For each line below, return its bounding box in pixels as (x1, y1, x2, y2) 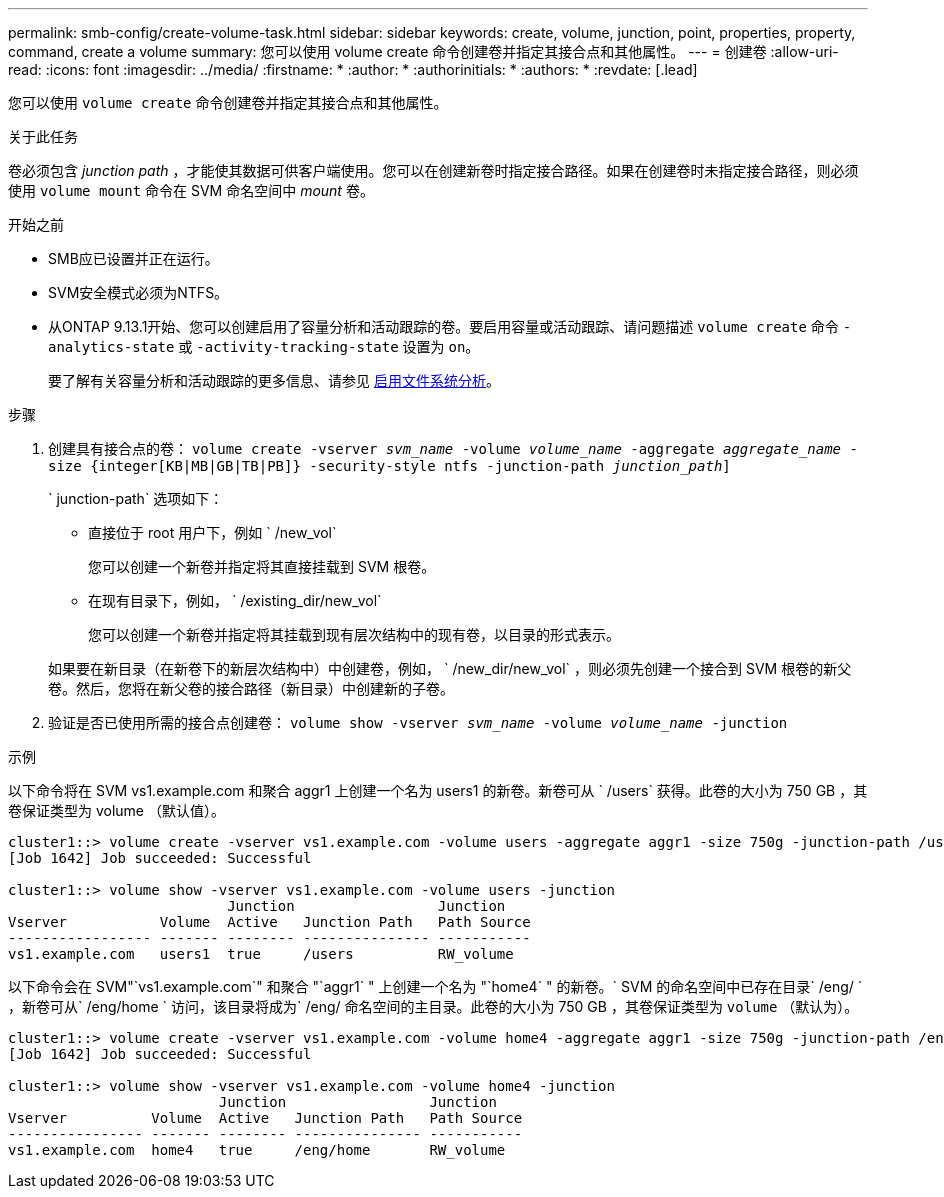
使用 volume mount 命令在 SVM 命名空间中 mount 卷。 (8, 182, 374, 199)
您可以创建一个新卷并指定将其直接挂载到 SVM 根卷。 (88, 558, 436, 575)
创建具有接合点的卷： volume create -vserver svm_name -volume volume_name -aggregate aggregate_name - (48, 440, 858, 457)
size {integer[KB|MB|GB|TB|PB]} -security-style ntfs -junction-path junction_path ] (48, 458, 731, 474)
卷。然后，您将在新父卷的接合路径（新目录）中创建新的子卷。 (48, 680, 454, 697)
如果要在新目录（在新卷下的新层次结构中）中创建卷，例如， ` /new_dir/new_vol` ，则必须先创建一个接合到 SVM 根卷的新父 (48, 660, 852, 677)
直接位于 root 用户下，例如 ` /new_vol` (88, 524, 337, 541)
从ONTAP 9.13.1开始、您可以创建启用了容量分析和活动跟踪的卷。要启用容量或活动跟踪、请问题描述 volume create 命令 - (48, 318, 852, 335)
